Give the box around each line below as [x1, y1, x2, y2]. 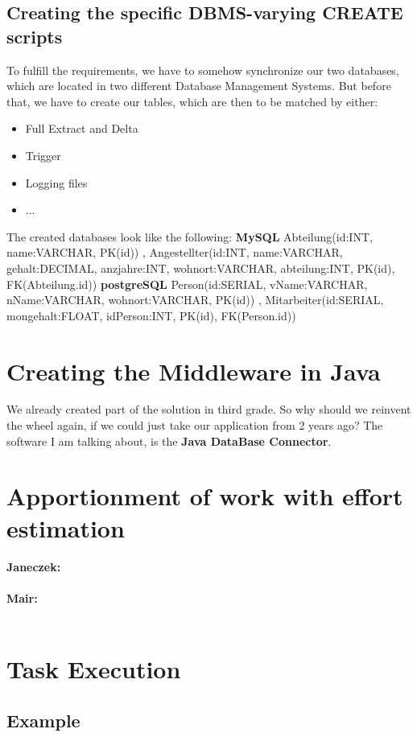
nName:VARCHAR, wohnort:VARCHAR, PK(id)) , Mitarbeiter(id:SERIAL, [6, 291, 384, 308]
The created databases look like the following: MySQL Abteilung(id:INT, [6, 228, 373, 245]
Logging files [25, 174, 88, 191]
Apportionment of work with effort [6, 480, 403, 513]
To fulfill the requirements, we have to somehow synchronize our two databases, [6, 61, 399, 78]
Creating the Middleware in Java [6, 354, 381, 387]
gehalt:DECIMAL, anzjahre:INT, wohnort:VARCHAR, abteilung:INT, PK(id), [6, 259, 395, 276]
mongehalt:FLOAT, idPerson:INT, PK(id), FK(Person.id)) [6, 307, 296, 323]
